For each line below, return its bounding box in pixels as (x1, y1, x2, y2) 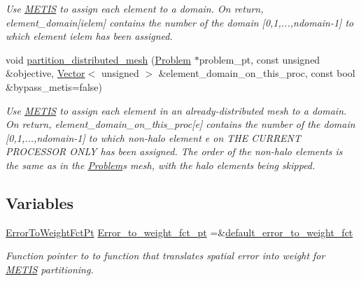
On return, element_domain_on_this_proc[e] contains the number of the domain (6, 117, 355, 131)
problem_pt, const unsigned (199, 52, 320, 66)
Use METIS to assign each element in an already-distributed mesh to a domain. (6, 103, 347, 117)
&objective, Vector (6, 66, 85, 80)
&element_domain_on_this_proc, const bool (158, 66, 355, 80)
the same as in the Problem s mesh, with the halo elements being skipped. (6, 157, 316, 172)
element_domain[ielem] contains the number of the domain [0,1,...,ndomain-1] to (6, 15, 354, 29)
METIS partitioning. (6, 261, 94, 276)
